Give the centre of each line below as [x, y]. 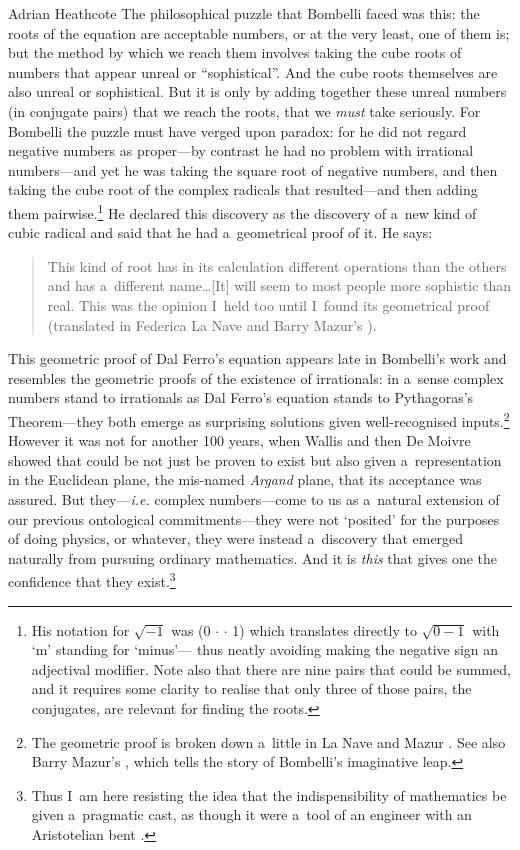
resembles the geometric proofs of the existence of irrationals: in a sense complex [256, 377]
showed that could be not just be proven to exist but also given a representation [255, 459]
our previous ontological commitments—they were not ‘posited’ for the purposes [254, 518]
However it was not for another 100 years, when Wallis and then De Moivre [239, 440]
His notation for [80, 629]
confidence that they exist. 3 [92, 579]
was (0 [191, 629]
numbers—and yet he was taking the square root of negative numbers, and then [253, 169]
